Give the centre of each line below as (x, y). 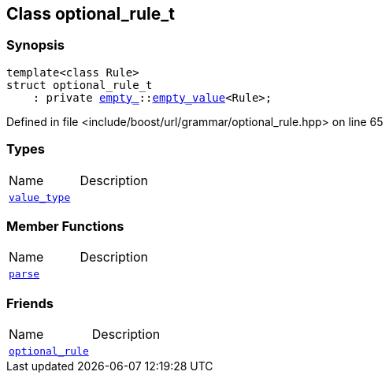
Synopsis (35, 45)
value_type (40, 197)
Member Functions (65, 226)
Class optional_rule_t (91, 14)
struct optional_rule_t (80, 85)
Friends (30, 303)
